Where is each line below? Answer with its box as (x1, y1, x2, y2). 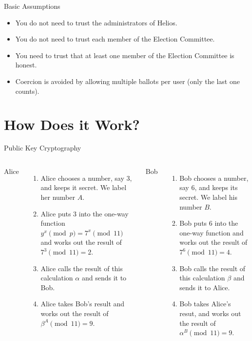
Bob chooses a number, (179, 172, 249, 183)
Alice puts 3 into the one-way (40, 208, 129, 218)
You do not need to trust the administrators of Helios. (15, 17, 177, 27)
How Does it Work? (4, 114, 140, 134)
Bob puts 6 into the (179, 218, 238, 228)
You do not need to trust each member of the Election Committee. (15, 34, 215, 44)
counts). (15, 85, 39, 96)
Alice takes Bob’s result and (40, 298, 125, 309)
